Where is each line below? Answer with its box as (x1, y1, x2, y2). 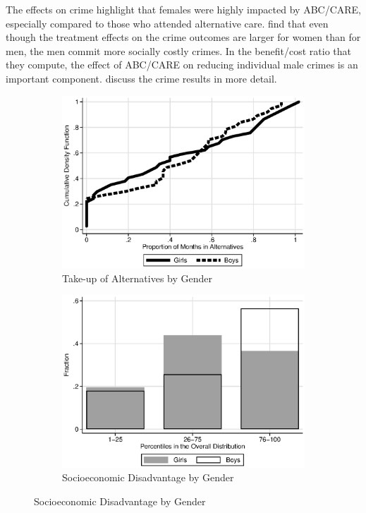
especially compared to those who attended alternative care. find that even (6, 16, 329, 30)
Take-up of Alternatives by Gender (62, 270, 212, 285)
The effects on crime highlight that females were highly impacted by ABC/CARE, (6, 2, 361, 16)
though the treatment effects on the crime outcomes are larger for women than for (6, 30, 361, 44)
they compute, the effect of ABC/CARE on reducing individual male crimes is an (6, 57, 358, 72)
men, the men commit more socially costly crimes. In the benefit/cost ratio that (6, 43, 351, 58)
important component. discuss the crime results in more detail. (6, 71, 277, 85)
